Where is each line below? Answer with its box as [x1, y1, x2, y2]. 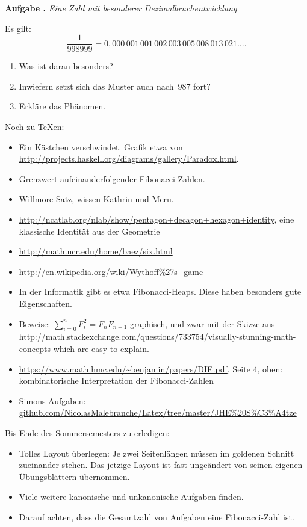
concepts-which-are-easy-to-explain [19, 342, 147, 354]
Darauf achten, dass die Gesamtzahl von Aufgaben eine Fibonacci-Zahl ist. [19, 510, 294, 523]
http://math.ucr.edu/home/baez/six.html [19, 245, 173, 257]
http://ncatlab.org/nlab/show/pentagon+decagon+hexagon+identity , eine [19, 213, 294, 225]
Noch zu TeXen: [5, 120, 64, 133]
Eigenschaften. [19, 297, 72, 309]
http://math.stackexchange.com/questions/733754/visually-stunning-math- [19, 330, 296, 343]
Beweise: [19, 317, 51, 330]
